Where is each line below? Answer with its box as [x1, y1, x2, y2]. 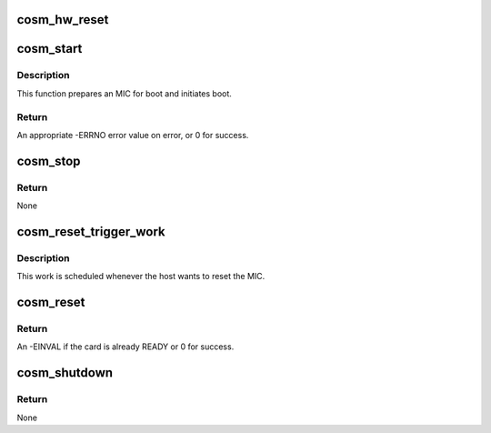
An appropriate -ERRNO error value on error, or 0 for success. [16, 129, 249, 140]
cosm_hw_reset [16, 12, 109, 27]
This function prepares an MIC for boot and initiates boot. [16, 87, 232, 99]
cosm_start [16, 41, 83, 56]
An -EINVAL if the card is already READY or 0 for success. [16, 341, 235, 352]
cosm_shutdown [16, 365, 114, 381]
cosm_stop [16, 153, 81, 168]
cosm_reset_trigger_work [16, 224, 165, 239]
